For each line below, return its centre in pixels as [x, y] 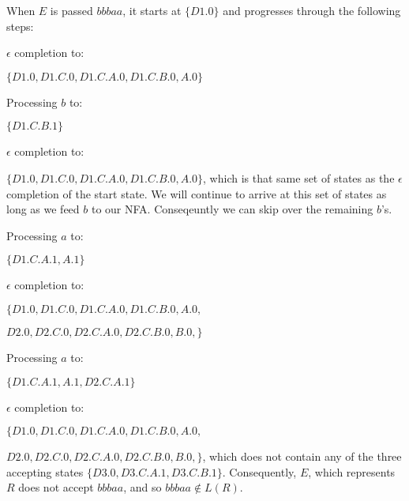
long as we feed [43, 209]
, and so [143, 487]
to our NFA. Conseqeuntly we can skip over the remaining [232, 209]
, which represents [352, 471]
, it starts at [152, 10]
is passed [71, 10]
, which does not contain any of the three [302, 456]
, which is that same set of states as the [299, 177]
